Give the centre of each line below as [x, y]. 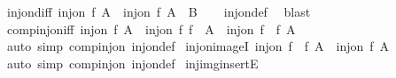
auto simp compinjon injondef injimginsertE [132, 63]
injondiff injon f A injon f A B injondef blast [159, 11]
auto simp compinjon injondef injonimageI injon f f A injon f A [198, 46]
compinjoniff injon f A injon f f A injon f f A [151, 28]
